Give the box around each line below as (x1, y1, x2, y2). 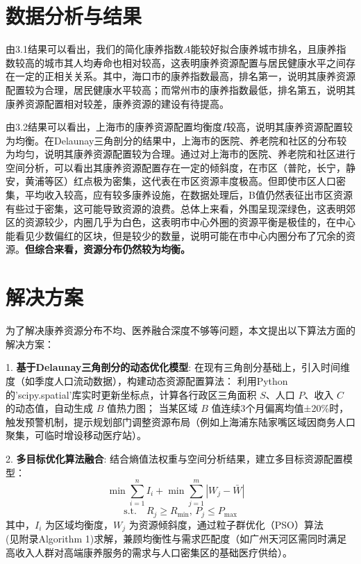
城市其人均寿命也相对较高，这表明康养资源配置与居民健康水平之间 (44, 55, 346, 69)
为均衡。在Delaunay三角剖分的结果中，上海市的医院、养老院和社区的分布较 (6, 133, 347, 147)
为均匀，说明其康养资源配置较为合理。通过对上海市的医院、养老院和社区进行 (6, 147, 355, 161)
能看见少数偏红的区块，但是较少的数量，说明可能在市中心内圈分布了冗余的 (6, 228, 346, 242)
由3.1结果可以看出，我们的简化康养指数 (6, 42, 183, 56)
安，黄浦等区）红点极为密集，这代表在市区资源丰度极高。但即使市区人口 (6, 174, 336, 188)
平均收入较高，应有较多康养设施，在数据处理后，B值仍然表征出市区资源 (24, 188, 353, 202)
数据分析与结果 (6, 1, 142, 30)
